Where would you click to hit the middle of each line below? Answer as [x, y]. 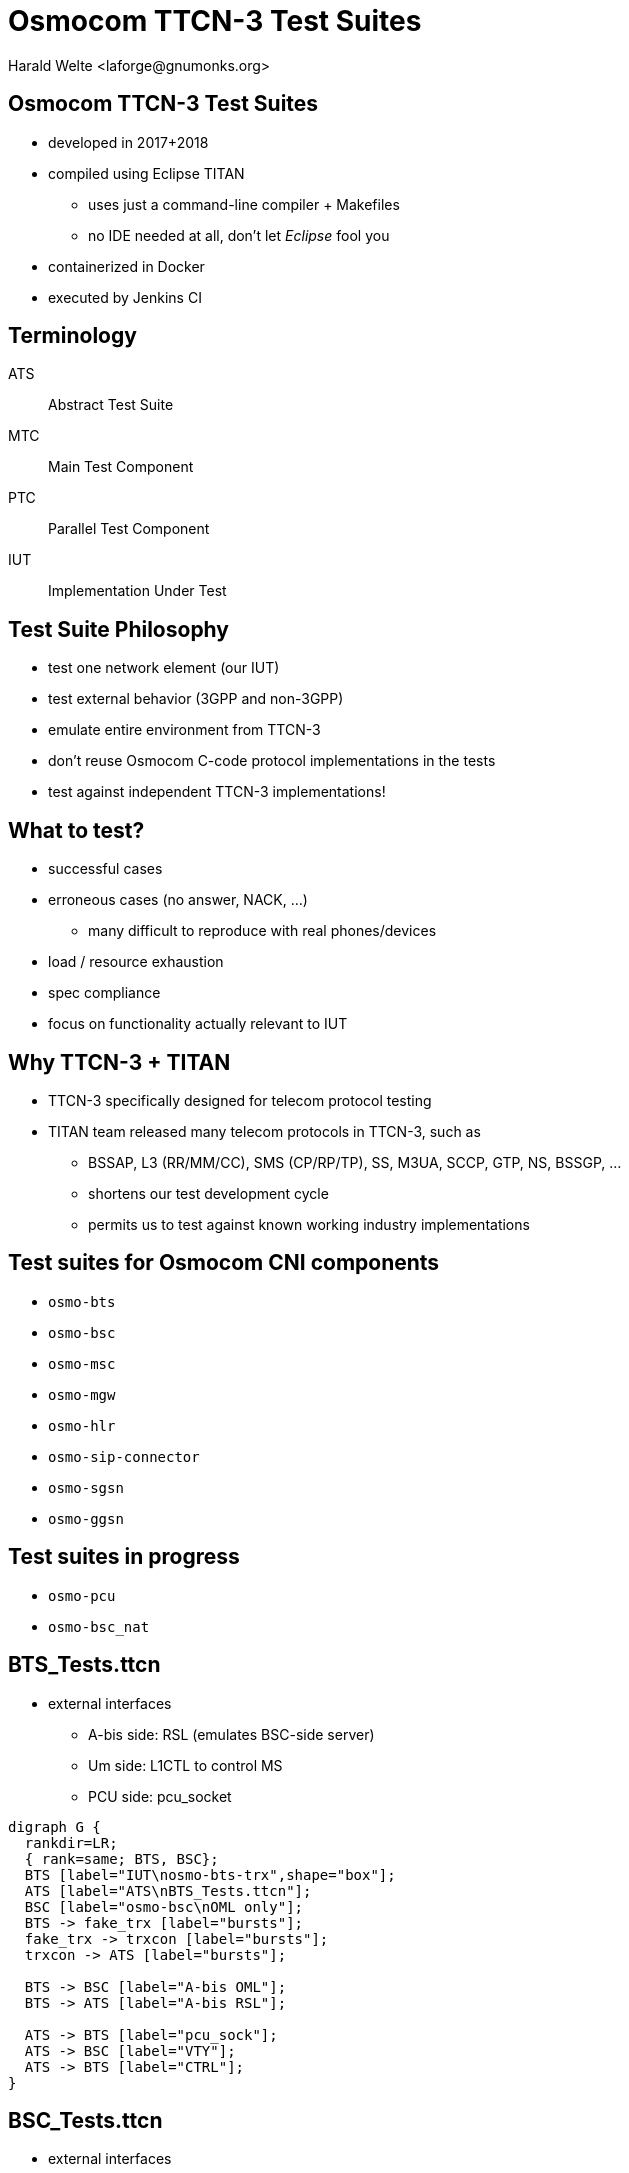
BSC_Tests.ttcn [85, 2120]
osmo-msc [82, 1363]
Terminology [72, 336]
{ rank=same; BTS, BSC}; [121, 1858]
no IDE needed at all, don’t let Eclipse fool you [239, 235]
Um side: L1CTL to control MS [185, 1765]
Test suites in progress [124, 1557]
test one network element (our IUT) [164, 668]
